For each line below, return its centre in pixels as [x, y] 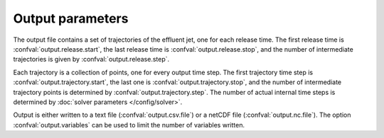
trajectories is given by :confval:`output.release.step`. [91, 59]
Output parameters [71, 18]
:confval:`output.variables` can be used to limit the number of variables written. [129, 125]
